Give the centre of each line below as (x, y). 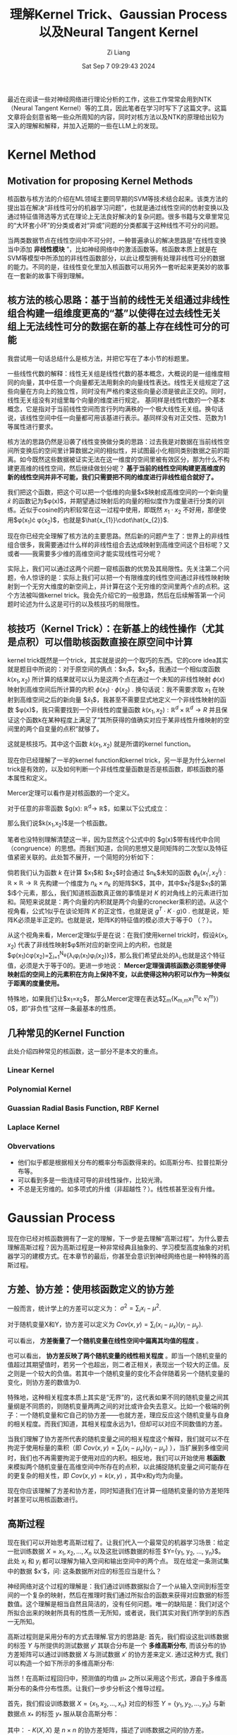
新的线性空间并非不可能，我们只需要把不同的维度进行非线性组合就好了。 (112, 477)
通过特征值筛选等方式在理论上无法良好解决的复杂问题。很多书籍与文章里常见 (119, 216)
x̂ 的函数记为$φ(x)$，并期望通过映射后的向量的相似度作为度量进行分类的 (113, 500)
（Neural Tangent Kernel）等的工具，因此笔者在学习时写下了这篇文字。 (111, 108)
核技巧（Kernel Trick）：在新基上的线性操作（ (107, 628)
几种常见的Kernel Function (66, 1033)
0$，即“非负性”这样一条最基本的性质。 (63, 1009)
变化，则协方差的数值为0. (44, 1382)
